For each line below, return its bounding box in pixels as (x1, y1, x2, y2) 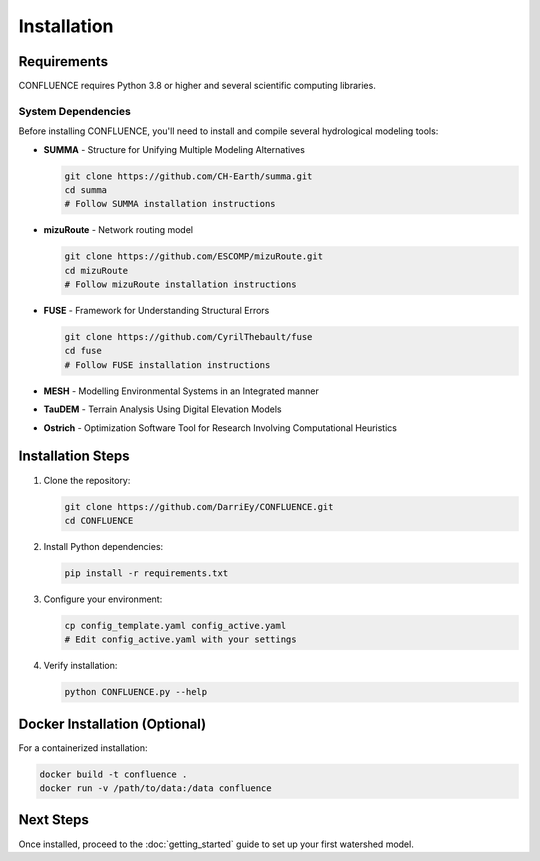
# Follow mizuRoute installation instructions (64, 279, 297, 290)
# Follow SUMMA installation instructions (64, 198, 276, 210)
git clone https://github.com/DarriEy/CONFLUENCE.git (64, 501, 334, 512)
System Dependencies (18, 104, 132, 118)
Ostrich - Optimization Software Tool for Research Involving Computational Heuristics (43, 421, 397, 434)
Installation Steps (18, 448, 130, 465)
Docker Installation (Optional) (18, 715, 207, 732)
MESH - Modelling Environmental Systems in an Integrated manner (43, 385, 319, 397)
